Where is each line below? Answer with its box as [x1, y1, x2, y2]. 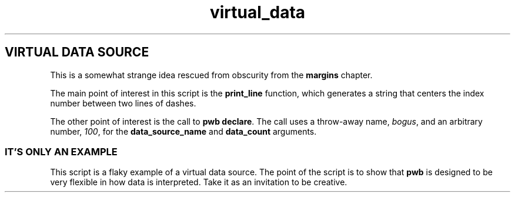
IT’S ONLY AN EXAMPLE [5, 145, 118, 158]
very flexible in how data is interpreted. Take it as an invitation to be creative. [50, 177, 347, 188]
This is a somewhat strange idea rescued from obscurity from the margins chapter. [50, 69, 373, 80]
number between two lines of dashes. [50, 98, 196, 108]
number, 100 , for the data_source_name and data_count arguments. [50, 126, 317, 136]
